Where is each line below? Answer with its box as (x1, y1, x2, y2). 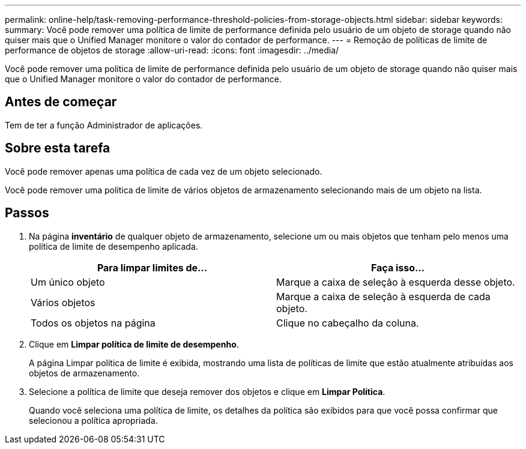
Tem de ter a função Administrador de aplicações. (5, 119, 203, 130)
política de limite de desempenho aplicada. (29, 241, 198, 252)
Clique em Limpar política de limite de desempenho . (29, 339, 239, 349)
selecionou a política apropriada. (29, 415, 158, 426)
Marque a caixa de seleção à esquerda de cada (276, 290, 491, 303)
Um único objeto (31, 276, 105, 288)
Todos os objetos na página (31, 316, 156, 329)
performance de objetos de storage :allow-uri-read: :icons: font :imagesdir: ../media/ (5, 45, 339, 55)
